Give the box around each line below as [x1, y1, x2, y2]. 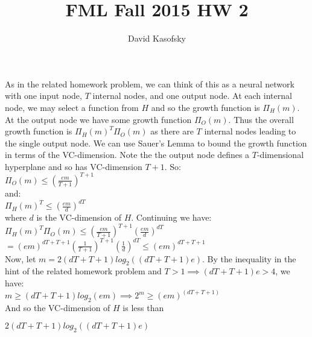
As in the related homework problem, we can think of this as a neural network [5, 77, 294, 90]
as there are [150, 125, 194, 137]
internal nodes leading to [204, 125, 296, 137]
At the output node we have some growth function [5, 113, 192, 125]
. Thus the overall [228, 113, 294, 125]
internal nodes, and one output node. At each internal [92, 89, 292, 102]
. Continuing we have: [131, 211, 212, 224]
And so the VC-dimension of [5, 301, 110, 313]
